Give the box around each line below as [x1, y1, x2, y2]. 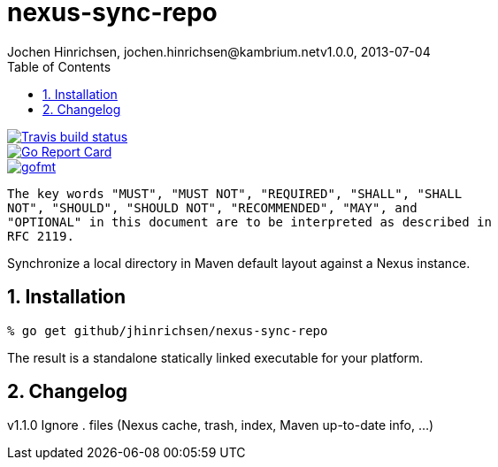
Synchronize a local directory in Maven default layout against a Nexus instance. [7, 255, 471, 271]
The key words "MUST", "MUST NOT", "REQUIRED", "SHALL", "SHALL [7, 186, 463, 201]
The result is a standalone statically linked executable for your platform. [7, 349, 424, 365]
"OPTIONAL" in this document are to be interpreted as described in [7, 214, 492, 229]
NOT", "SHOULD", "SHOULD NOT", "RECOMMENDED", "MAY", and [7, 200, 418, 215]
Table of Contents [7, 58, 111, 74]
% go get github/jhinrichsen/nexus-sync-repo [7, 323, 328, 338]
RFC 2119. [7, 228, 74, 243]
